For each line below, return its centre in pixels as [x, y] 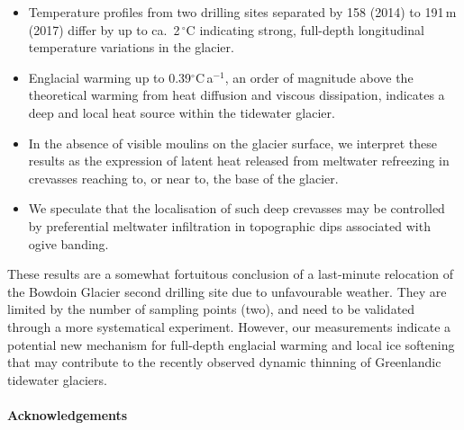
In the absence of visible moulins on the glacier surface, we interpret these [232, 143]
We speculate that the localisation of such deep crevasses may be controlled [237, 208]
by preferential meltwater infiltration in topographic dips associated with [229, 225]
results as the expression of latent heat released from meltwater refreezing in [239, 161]
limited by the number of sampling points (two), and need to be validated [211, 309]
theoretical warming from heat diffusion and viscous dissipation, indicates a [237, 95]
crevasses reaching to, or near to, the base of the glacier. [183, 178]
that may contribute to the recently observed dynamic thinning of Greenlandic [224, 362]
